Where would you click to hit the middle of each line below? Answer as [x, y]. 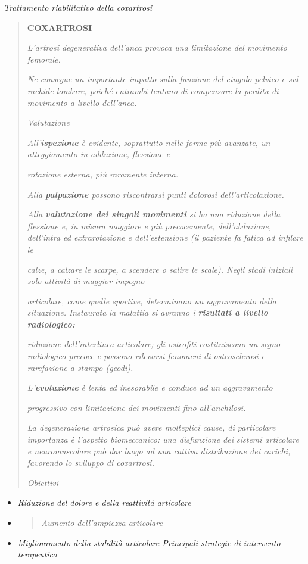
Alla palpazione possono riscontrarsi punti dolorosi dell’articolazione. [155, 194]
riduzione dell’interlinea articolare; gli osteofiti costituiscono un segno [154, 344]
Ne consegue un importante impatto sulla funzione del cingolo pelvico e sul [163, 79]
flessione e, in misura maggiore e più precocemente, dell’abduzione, [149, 225]
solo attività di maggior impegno [86, 281]
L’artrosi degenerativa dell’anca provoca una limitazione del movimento [157, 47]
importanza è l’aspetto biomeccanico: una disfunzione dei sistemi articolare [163, 439]
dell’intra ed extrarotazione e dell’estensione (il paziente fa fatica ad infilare [165, 237]
